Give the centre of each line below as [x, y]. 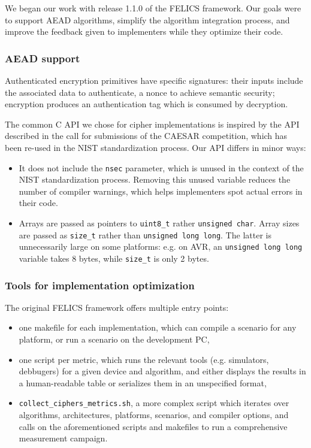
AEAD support [43, 58]
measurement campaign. [63, 438]
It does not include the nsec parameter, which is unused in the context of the [161, 167]
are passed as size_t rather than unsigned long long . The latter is [145, 234]
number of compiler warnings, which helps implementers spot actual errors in [161, 191]
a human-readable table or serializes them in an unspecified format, [143, 382]
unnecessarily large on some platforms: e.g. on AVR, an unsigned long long [161, 246]
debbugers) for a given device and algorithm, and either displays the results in [162, 371]
